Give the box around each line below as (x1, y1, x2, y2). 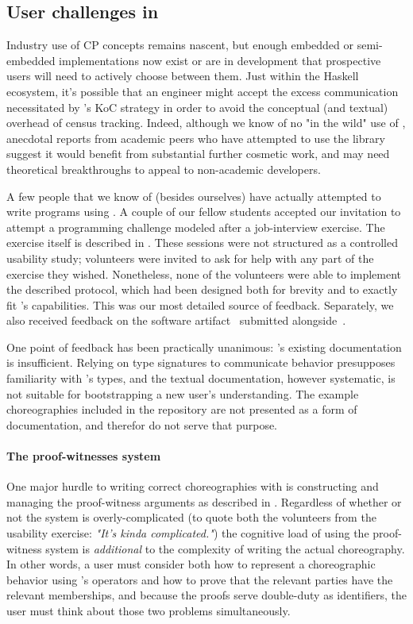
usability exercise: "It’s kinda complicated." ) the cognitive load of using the (6, 525, 369, 541)
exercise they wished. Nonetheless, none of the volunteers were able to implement (6, 265, 402, 282)
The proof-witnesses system (6, 448, 161, 464)
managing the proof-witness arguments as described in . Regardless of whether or (6, 493, 402, 510)
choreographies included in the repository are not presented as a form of (6, 401, 357, 418)
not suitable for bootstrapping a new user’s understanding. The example (6, 385, 359, 402)
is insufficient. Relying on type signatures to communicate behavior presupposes (6, 354, 396, 371)
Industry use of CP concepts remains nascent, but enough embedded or (6, 37, 354, 53)
